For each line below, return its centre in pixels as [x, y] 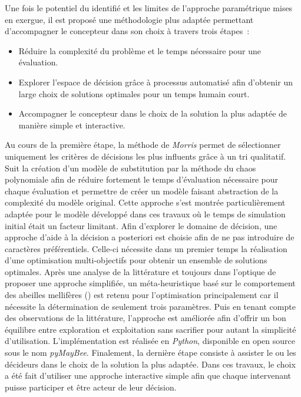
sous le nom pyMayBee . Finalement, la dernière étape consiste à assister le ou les [150, 353]
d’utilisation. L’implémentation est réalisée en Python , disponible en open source [150, 341]
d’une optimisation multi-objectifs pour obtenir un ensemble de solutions [136, 260]
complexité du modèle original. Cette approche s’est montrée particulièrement [145, 202]
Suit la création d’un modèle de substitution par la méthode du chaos [130, 168]
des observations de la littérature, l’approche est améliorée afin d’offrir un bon [145, 318]
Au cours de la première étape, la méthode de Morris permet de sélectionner [143, 145]
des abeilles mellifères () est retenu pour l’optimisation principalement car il [142, 295]
